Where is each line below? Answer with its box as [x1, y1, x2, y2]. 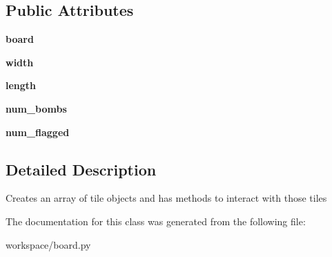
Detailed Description [6, 158, 157, 180]
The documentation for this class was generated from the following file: [6, 213, 306, 228]
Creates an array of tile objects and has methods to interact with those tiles [6, 191, 327, 205]
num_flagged [6, 124, 70, 139]
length [6, 78, 37, 93]
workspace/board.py [6, 237, 91, 251]
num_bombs [6, 101, 67, 115]
